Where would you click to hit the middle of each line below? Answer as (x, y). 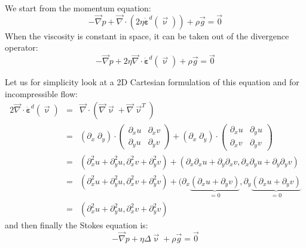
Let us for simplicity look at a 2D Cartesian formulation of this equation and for (152, 82)
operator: (22, 47)
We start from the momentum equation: (78, 8)
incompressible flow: (41, 93)
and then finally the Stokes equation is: (76, 225)
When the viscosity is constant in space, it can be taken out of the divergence (147, 35)
